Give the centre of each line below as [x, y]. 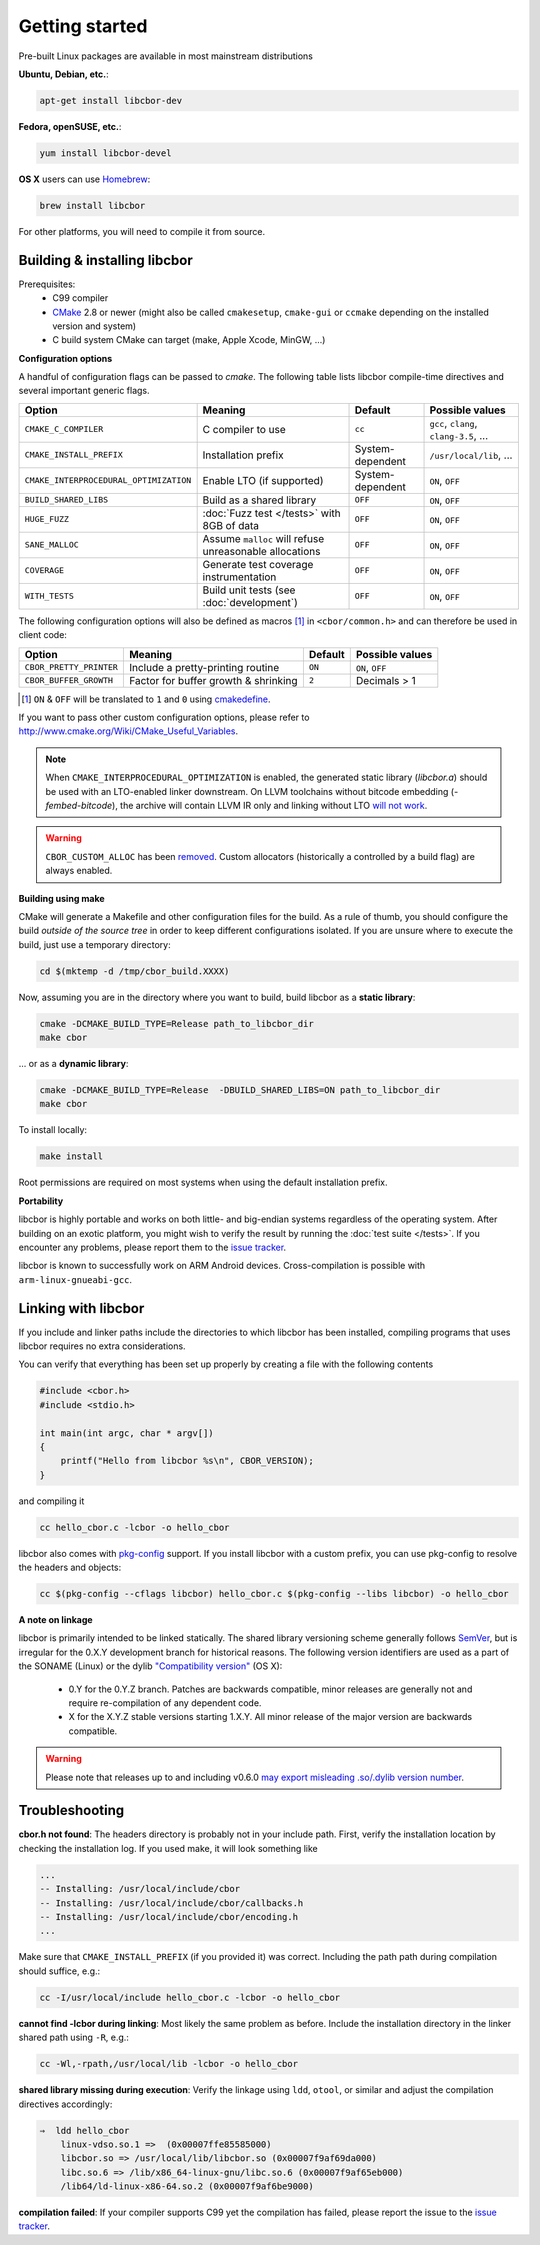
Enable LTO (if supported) [263, 480]
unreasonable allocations [261, 551]
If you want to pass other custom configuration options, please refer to [164, 717]
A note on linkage [56, 1620]
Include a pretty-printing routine [204, 667]
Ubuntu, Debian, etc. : [63, 74]
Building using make [61, 898]
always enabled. [79, 871]
